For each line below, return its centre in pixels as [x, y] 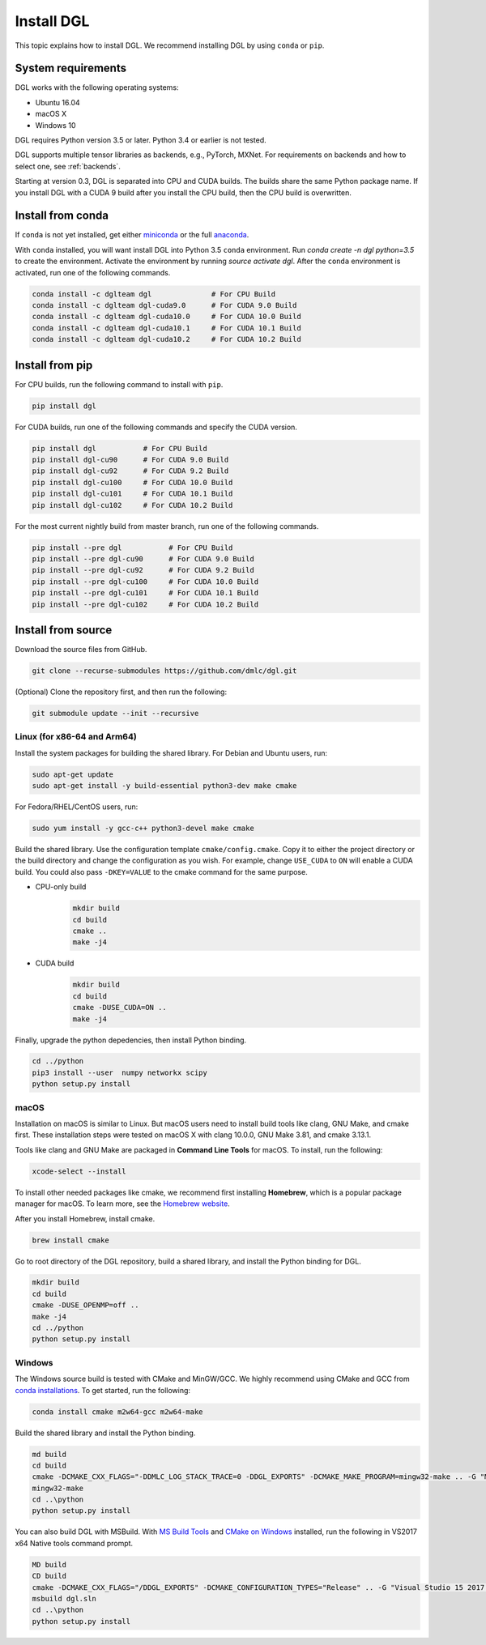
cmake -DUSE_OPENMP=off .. [85, 1305]
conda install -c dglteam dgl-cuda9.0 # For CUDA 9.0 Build [164, 305]
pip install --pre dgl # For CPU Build [132, 548]
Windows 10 [55, 125]
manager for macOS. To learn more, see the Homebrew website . [122, 1204]
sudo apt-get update [72, 774]
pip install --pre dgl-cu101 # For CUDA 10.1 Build [145, 593]
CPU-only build [61, 887]
